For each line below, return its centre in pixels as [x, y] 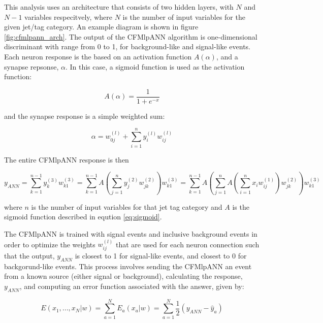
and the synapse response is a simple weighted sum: [85, 116]
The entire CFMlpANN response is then [67, 159]
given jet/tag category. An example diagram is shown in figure [101, 27]
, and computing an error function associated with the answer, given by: [132, 286]
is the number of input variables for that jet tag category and [127, 206]
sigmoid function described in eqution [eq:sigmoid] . [83, 217]
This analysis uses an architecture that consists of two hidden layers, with [119, 7]
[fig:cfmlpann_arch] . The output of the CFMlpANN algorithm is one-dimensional [131, 36]
